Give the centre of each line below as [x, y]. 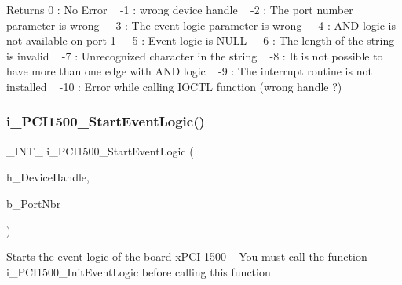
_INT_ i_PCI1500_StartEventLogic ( [100, 150]
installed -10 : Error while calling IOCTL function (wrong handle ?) [174, 86]
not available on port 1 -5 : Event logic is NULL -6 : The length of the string [201, 40]
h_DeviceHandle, [48, 177]
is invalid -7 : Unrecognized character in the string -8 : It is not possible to [195, 55]
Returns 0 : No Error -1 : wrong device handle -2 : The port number [180, 9]
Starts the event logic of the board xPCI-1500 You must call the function [187, 256]
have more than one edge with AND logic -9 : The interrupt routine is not [189, 71]
